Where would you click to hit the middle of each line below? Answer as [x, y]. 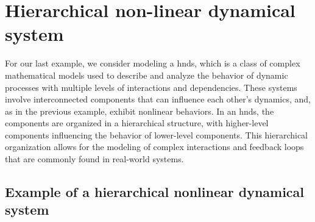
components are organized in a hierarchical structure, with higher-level [137, 123]
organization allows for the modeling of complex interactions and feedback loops [154, 147]
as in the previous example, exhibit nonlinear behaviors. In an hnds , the [140, 111]
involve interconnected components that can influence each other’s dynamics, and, [158, 99]
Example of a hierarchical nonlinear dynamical [155, 192]
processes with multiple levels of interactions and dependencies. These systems [151, 87]
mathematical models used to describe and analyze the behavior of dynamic [147, 75]
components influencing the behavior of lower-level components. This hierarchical [156, 134]
